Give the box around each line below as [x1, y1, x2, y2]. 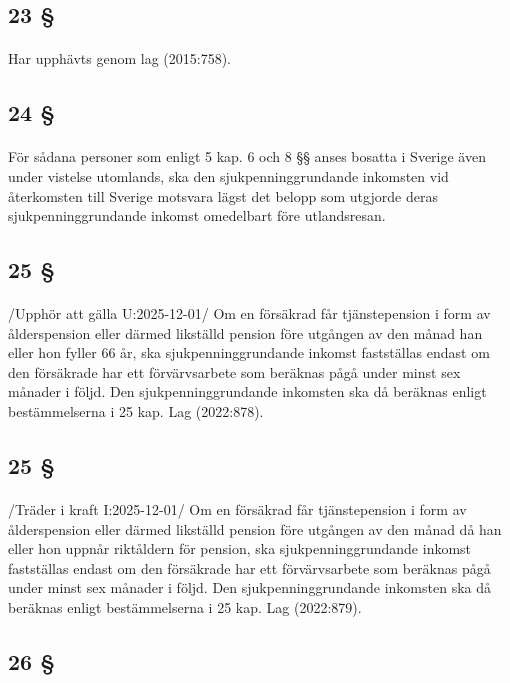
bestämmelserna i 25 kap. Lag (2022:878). [8, 401, 264, 422]
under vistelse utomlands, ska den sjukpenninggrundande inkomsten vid [8, 165, 449, 186]
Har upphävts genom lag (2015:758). [8, 48, 231, 69]
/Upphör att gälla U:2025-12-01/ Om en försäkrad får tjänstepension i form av [8, 303, 491, 324]
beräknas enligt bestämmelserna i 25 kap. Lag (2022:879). [8, 597, 362, 617]
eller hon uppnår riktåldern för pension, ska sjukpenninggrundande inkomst [8, 538, 472, 559]
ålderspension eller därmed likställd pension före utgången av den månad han [8, 322, 483, 343]
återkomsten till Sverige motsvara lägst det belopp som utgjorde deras [8, 185, 438, 206]
